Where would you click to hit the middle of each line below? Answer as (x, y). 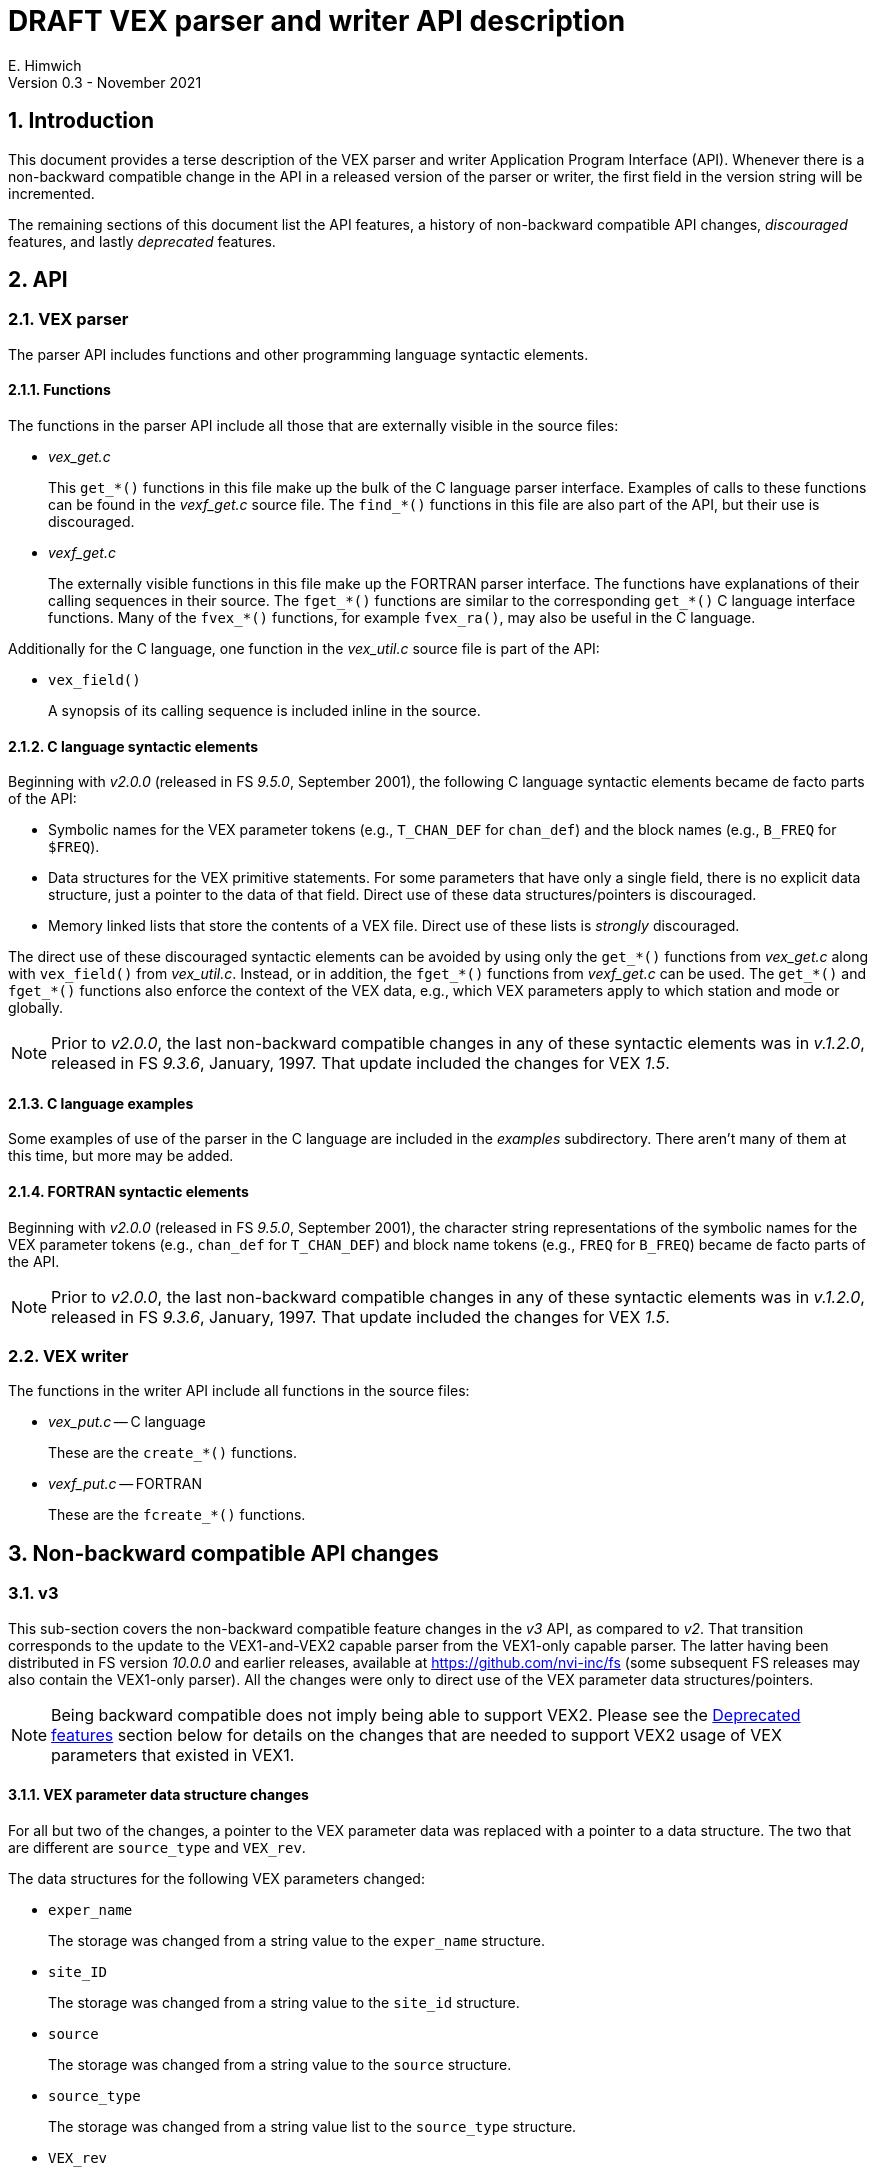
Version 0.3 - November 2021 (105, 82)
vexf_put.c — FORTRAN (125, 1484)
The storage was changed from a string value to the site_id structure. (284, 2002)
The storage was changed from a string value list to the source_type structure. (312, 2126)
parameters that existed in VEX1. (173, 1754)
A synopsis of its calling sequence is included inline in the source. (264, 711)
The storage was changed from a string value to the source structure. (280, 2064)
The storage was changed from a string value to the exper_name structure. (296, 1940)
